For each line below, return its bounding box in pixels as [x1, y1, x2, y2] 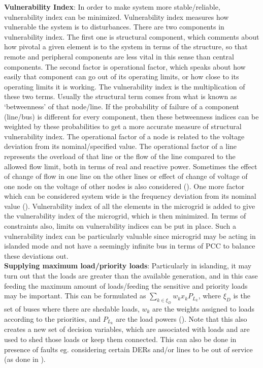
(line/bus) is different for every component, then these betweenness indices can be [4, 111, 259, 121]
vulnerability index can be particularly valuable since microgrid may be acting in [4, 230, 256, 241]
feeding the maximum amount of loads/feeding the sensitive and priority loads [4, 280, 248, 291]
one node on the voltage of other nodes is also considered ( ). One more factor [4, 180, 245, 191]
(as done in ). [4, 354, 46, 364]
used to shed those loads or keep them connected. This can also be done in [4, 334, 237, 345]
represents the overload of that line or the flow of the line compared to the [4, 150, 236, 161]
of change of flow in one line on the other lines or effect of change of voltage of [4, 171, 248, 181]
